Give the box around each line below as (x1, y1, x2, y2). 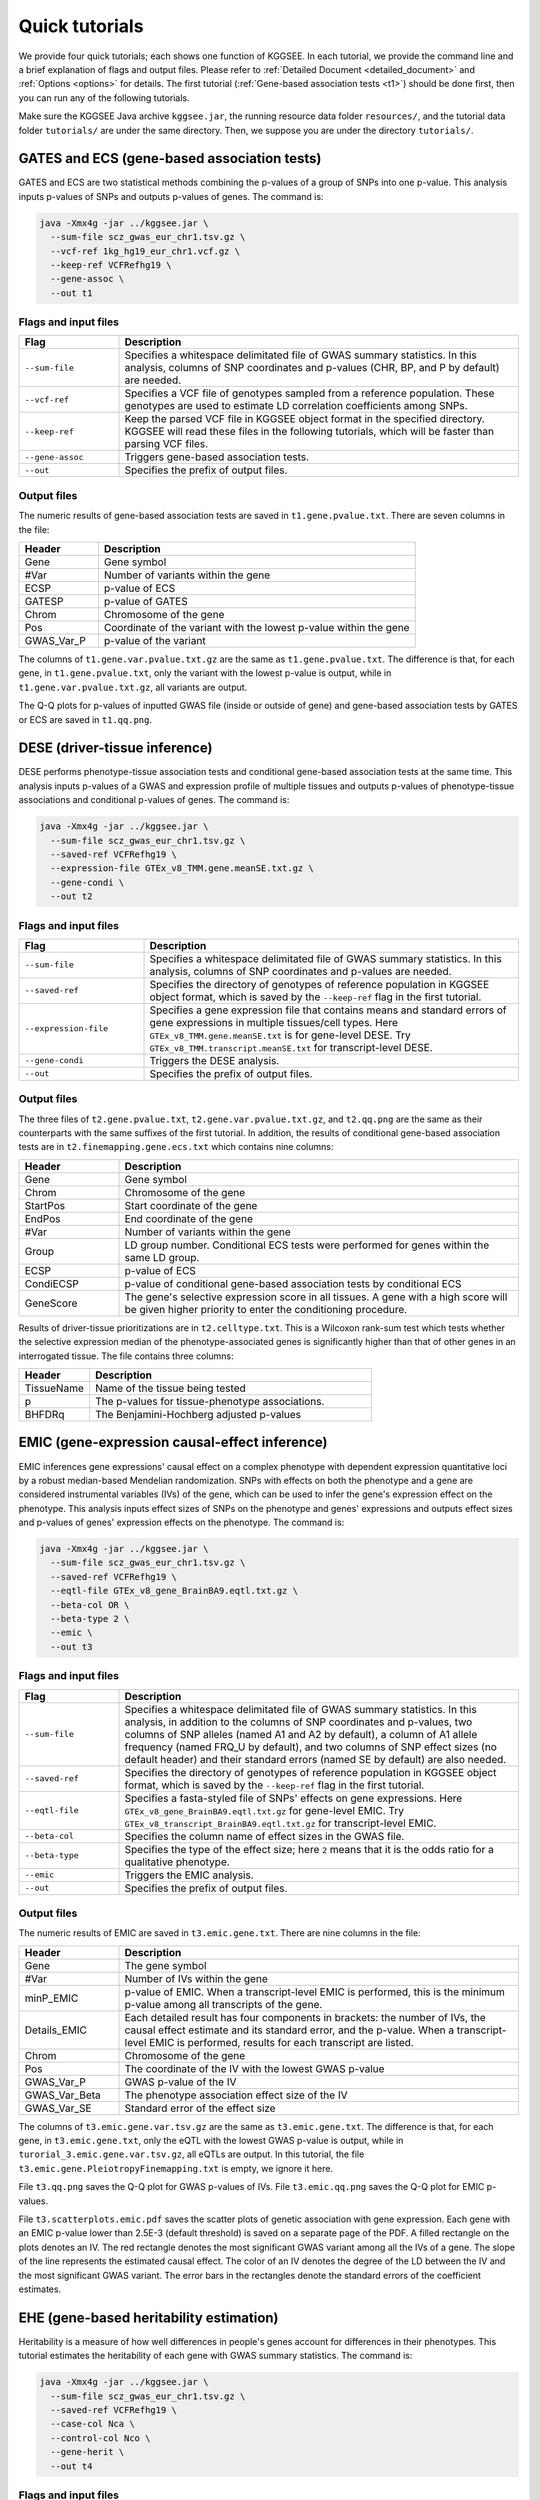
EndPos (24, 1211, 61, 1225)
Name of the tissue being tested (95, 1381, 246, 1395)
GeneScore (24, 1296, 78, 1310)
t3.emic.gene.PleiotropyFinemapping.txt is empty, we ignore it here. (18, 2162, 334, 2174)
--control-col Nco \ (50, 2432, 151, 2444)
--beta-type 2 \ (50, 1613, 130, 1625)
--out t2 (50, 891, 93, 902)
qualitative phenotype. (124, 1855, 230, 1869)
